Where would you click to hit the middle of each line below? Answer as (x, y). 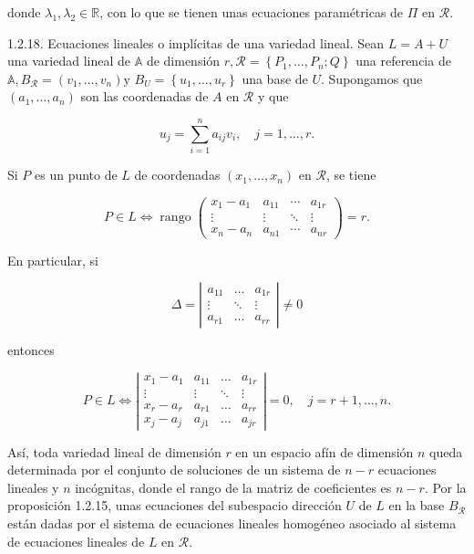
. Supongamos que (372, 78)
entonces (31, 350)
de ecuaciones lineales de (76, 541)
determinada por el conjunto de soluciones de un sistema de (174, 470)
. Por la (445, 487)
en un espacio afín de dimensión (325, 451)
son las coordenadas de (144, 96)
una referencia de (403, 61)
